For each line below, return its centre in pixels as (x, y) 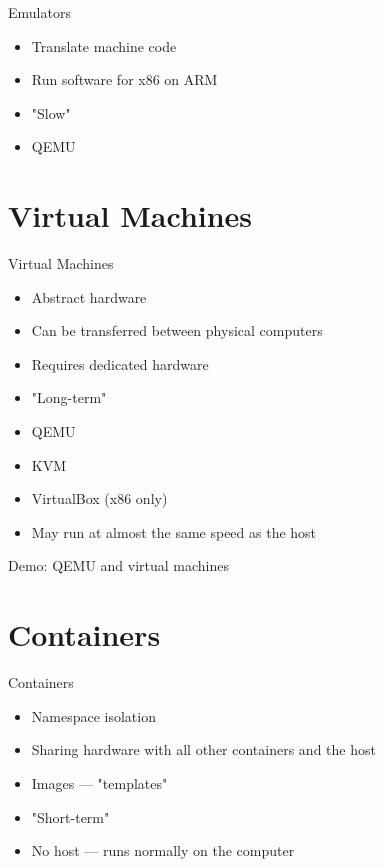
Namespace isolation (93, 715)
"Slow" (51, 112)
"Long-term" (69, 397)
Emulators (39, 12)
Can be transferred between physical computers (177, 330)
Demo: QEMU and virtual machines (119, 565)
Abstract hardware (89, 296)
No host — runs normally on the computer (163, 850)
